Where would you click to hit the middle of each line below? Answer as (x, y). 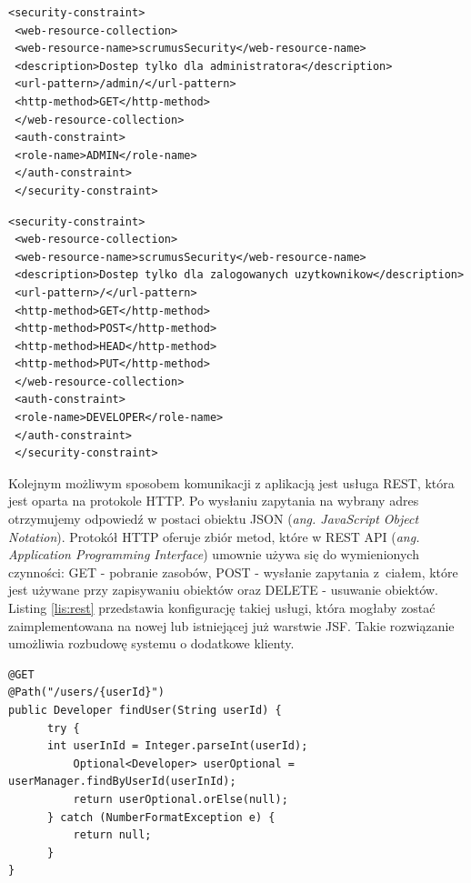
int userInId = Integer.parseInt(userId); (177, 746)
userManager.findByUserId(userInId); (122, 782)
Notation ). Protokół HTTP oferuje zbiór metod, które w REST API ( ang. (214, 536)
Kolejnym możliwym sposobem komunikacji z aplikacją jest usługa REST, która (231, 482)
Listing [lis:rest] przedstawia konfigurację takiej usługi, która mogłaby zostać (222, 607)
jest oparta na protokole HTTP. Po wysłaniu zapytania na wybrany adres (214, 501)
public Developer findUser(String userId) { (145, 710)
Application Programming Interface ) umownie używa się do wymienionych (214, 554)
